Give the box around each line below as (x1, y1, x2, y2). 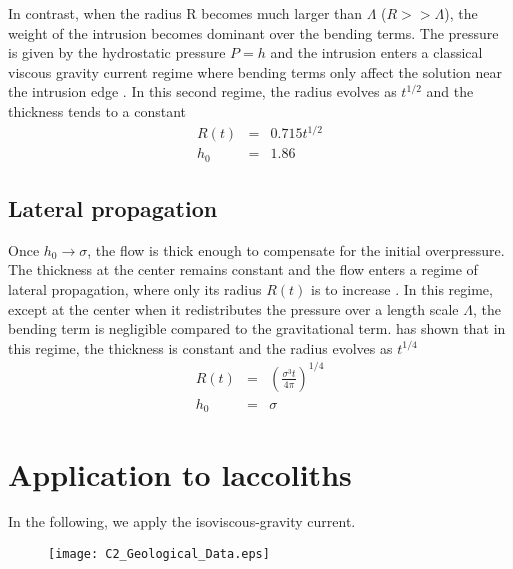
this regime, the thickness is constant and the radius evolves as (8, 337, 393, 358)
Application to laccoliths (8, 453, 352, 494)
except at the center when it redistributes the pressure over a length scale (8, 298, 459, 319)
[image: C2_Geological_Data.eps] (48, 547, 270, 562)
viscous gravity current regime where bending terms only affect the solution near (8, 61, 503, 82)
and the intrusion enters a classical (270, 42, 483, 63)
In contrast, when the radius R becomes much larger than (8, 3, 363, 23)
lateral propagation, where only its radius (8, 278, 262, 299)
